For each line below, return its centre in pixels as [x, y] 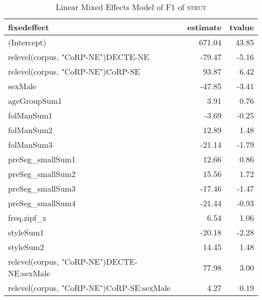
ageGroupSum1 [35, 101]
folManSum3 [30, 144]
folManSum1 [30, 115]
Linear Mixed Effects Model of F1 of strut [131, 7]
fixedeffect [29, 27]
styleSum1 [26, 232]
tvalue [242, 27]
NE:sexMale [29, 273]
